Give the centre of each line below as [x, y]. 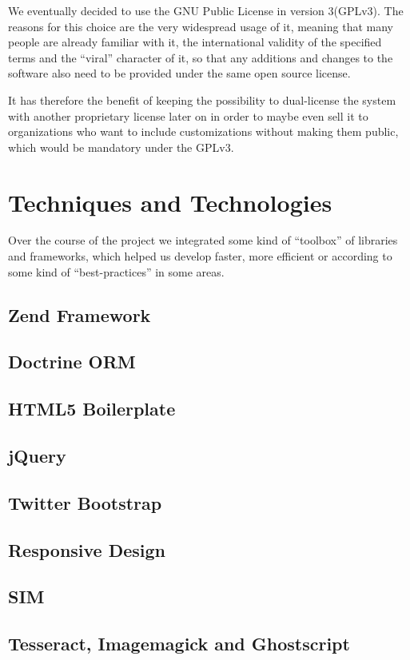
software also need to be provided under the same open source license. [179, 73]
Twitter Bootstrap [85, 502]
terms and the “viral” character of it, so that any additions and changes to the [201, 57]
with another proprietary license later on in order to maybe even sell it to [188, 115]
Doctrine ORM [72, 362]
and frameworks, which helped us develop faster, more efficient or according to [200, 256]
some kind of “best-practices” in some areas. [116, 271]
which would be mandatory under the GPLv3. [121, 147]
